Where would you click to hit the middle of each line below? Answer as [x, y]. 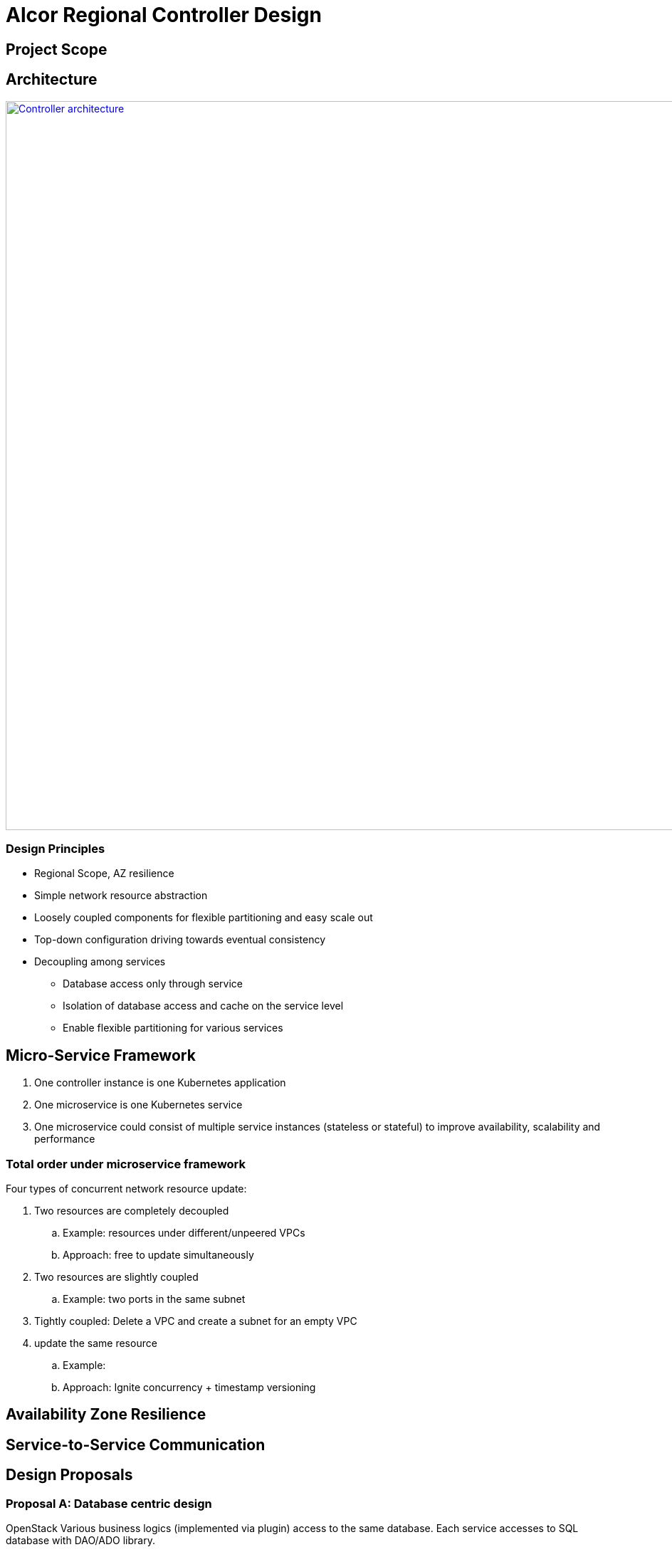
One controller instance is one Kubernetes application [160, 1083]
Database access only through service [153, 984]
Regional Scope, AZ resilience [104, 874]
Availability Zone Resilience [106, 1415]
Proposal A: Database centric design [109, 1503]
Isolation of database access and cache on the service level [203, 1006]
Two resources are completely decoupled [132, 1210]
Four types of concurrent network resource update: [126, 1188]
